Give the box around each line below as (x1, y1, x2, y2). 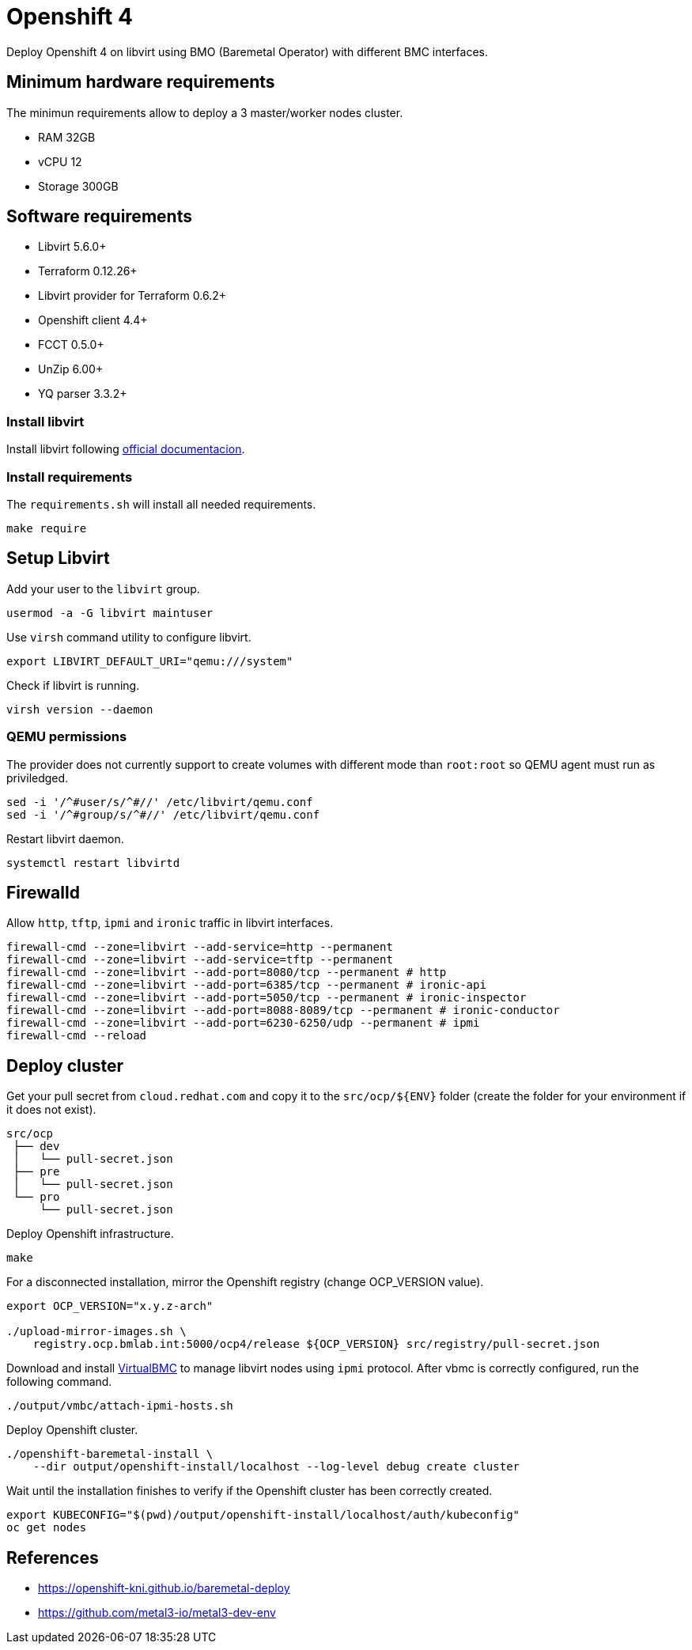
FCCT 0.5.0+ (38, 338, 104, 352)
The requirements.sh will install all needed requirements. (6, 497, 316, 511)
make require (6, 521, 87, 535)
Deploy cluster (6, 1055, 124, 1076)
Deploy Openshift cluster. (6, 1423, 138, 1437)
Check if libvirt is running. (6, 678, 140, 692)
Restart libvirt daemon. (6, 831, 124, 846)
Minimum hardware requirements (6, 72, 275, 93)
